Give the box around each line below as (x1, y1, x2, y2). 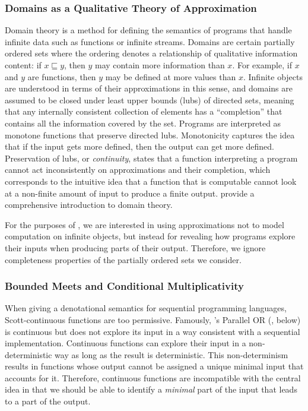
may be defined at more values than (105, 70, 236, 83)
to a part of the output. (5, 395, 91, 407)
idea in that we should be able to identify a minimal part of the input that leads (5, 383, 297, 396)
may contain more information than (95, 59, 225, 71)
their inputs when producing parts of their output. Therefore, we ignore (5, 241, 266, 254)
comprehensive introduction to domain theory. (5, 198, 173, 211)
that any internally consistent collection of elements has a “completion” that (5, 105, 282, 118)
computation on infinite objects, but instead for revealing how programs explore (5, 230, 296, 242)
